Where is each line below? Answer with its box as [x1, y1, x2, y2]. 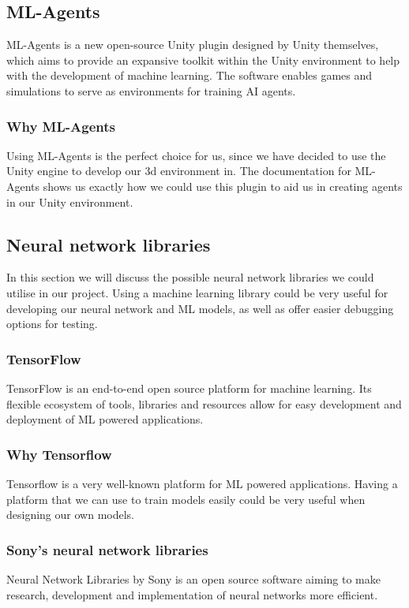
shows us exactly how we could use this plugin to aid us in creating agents [43, 177, 403, 194]
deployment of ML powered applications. [6, 411, 204, 427]
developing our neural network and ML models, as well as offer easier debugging [6, 300, 394, 316]
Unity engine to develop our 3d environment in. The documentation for [6, 162, 351, 179]
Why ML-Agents [6, 116, 115, 136]
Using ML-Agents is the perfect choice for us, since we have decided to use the [6, 147, 386, 163]
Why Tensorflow [6, 444, 112, 464]
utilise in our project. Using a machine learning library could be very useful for [6, 284, 388, 300]
